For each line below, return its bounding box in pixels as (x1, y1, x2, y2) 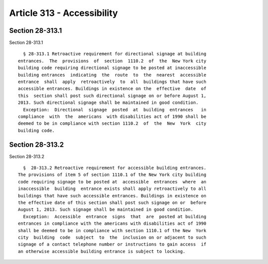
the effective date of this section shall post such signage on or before (18, 200, 206, 205)
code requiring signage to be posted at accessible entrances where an (18, 179, 206, 184)
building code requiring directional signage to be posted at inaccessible (18, 65, 206, 71)
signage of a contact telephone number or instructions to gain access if (18, 242, 206, 247)
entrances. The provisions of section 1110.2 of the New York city (18, 58, 206, 64)
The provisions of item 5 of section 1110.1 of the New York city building (18, 172, 206, 177)
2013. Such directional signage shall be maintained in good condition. (18, 100, 199, 105)
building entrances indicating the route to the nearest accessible (18, 72, 206, 78)
